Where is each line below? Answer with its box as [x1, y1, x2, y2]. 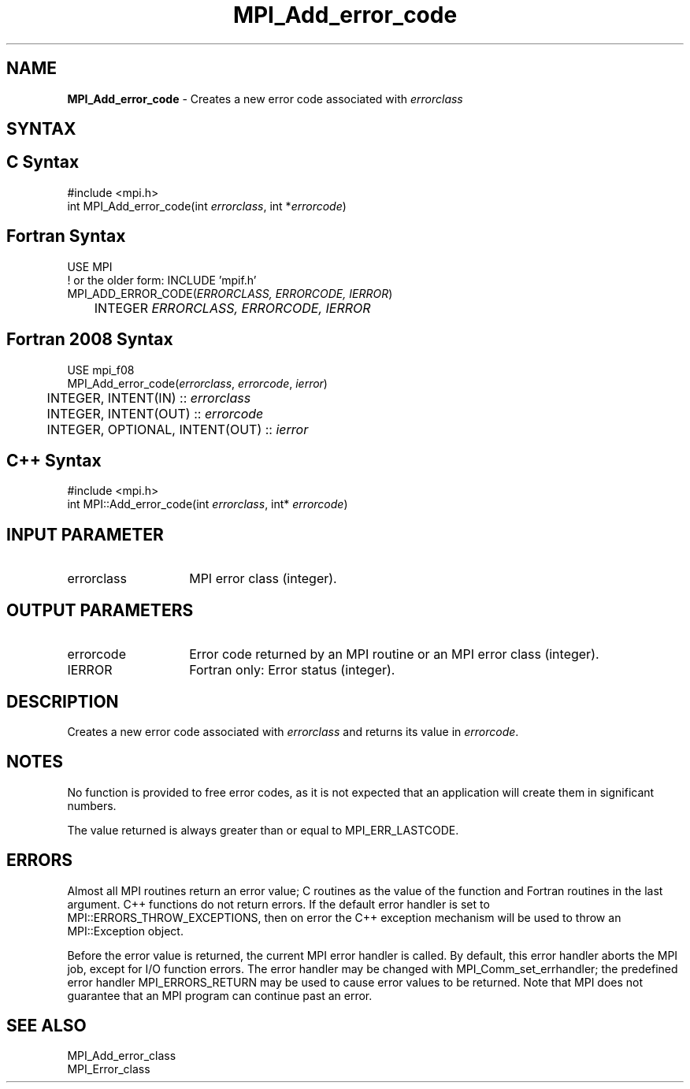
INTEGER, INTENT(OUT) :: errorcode [46, 405, 264, 422]
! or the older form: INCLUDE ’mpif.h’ [67, 273, 257, 287]
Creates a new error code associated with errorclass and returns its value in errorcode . [67, 724, 519, 738]
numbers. [67, 798, 117, 812]
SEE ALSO [6, 1016, 87, 1036]
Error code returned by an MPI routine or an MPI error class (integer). [189, 646, 599, 663]
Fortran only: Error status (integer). [189, 662, 395, 678]
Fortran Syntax [6, 226, 126, 247]
